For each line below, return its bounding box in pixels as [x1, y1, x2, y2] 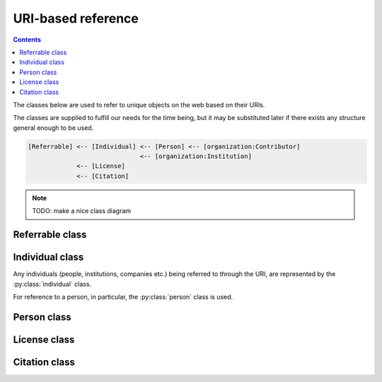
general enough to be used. [13, 124, 94, 132]
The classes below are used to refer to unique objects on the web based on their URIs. [13, 100, 265, 109]
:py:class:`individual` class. [13, 280, 92, 288]
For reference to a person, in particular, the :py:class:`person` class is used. [13, 292, 233, 301]
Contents [13, 35, 42, 44]
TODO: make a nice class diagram [32, 207, 132, 215]
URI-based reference [13, 11, 139, 26]
